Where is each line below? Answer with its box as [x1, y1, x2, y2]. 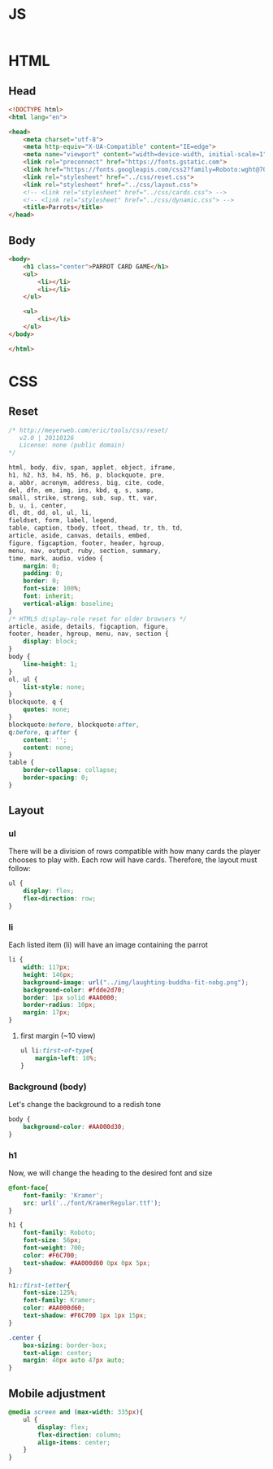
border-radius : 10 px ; [23, 1001, 96, 1009]
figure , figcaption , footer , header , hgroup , [8, 538, 165, 547]
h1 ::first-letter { [8, 1281, 71, 1289]
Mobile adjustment [8, 1386, 106, 1400]
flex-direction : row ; [23, 895, 96, 903]
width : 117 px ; [23, 963, 71, 972]
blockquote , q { [8, 698, 63, 706]
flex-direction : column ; [37, 1431, 122, 1439]
